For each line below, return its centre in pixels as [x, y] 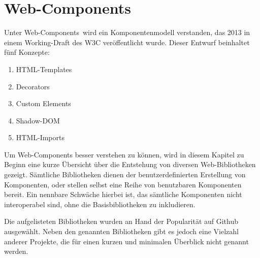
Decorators [33, 86]
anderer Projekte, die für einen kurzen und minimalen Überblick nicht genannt [126, 241]
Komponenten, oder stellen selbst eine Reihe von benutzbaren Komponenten [123, 184]
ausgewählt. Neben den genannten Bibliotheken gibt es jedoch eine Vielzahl [121, 231]
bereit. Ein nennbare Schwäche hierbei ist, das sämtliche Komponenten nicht [123, 194]
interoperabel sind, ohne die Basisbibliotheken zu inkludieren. [100, 204]
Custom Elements [43, 103]
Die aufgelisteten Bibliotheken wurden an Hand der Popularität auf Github [121, 221]
